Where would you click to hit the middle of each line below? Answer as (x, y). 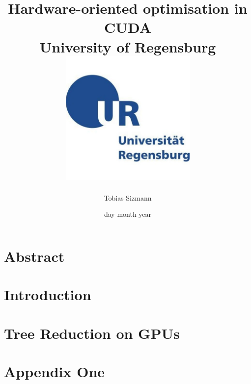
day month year (128, 214)
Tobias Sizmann (128, 197)
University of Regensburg (128, 46)
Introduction (48, 294)
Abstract (34, 256)
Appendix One (55, 371)
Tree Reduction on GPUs (92, 333)
